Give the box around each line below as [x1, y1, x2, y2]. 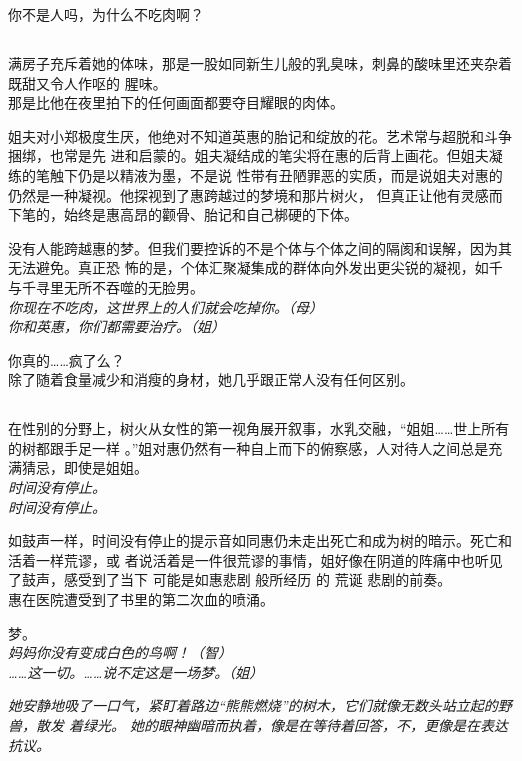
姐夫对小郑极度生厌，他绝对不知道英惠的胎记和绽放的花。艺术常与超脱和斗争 [8, 125, 512, 146]
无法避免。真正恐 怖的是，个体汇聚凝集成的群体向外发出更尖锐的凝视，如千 [8, 257, 503, 278]
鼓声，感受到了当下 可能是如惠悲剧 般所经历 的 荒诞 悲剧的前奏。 [21, 569, 452, 590]
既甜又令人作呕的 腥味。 [8, 72, 167, 93]
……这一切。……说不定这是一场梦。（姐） [8, 661, 264, 682]
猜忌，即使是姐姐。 [21, 457, 148, 478]
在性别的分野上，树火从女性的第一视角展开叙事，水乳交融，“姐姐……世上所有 [8, 418, 510, 439]
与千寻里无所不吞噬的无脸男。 [8, 276, 204, 297]
